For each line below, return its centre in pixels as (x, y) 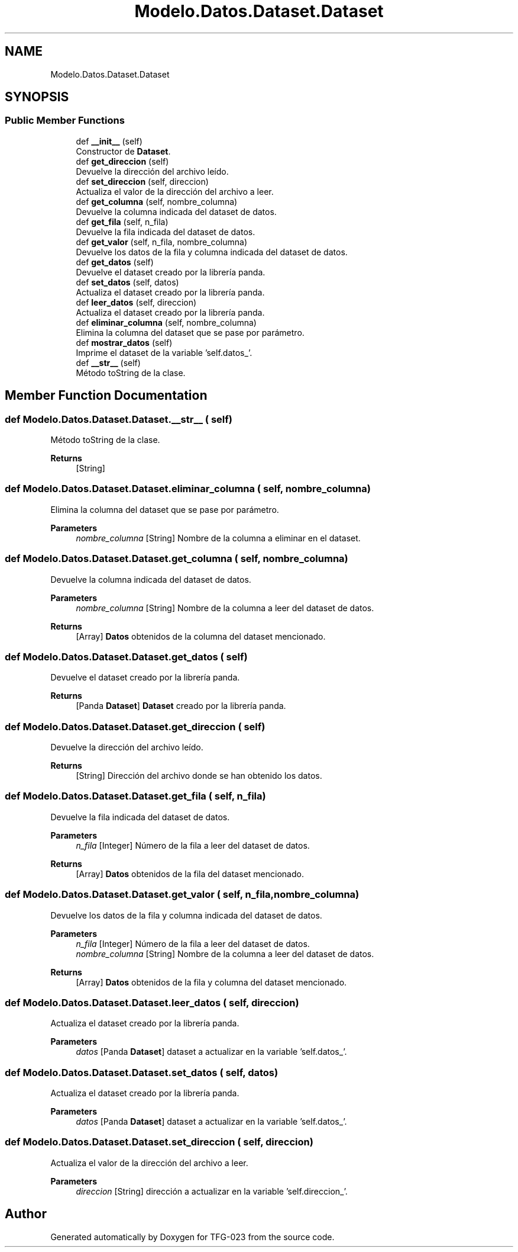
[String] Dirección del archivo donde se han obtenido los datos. (199, 776)
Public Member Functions (65, 121)
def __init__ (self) (109, 141)
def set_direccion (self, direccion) (142, 181)
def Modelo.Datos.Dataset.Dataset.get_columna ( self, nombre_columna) (177, 559)
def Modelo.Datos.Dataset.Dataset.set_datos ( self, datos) (142, 1072)
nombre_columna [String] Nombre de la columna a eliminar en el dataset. (218, 538)
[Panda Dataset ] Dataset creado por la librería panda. (181, 706)
